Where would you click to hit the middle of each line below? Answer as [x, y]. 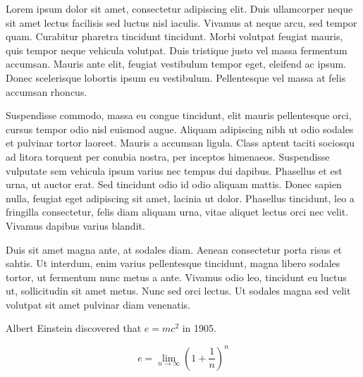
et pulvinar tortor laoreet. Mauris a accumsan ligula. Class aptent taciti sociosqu [180, 143]
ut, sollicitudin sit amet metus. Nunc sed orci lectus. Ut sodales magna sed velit [178, 291]
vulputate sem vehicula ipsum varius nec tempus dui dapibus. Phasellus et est [174, 170]
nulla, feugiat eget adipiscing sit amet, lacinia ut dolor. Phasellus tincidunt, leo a [180, 198]
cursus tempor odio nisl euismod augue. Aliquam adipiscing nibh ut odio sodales [180, 129]
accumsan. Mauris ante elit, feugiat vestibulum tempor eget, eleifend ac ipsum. [176, 64]
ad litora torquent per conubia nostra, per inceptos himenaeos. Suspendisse [168, 156]
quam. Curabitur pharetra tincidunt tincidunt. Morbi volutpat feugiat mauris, [174, 36]
